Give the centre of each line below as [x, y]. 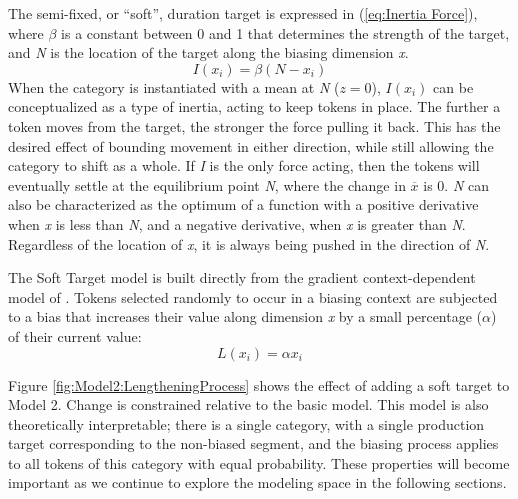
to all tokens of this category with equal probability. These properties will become [259, 462]
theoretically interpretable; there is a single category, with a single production [246, 423]
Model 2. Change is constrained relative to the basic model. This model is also [248, 404]
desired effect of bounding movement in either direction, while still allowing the [251, 145]
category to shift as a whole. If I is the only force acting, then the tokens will [244, 165]
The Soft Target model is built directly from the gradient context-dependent [242, 277]
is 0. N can [456, 184]
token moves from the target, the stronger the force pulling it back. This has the [254, 125]
